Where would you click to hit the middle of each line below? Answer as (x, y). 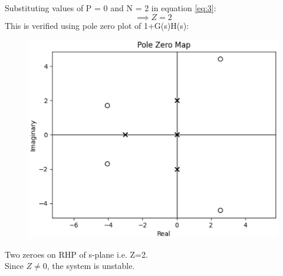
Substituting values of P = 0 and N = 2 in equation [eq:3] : (111, 8)
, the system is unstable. (91, 266)
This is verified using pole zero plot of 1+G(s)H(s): (97, 25)
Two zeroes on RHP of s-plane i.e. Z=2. (76, 254)
